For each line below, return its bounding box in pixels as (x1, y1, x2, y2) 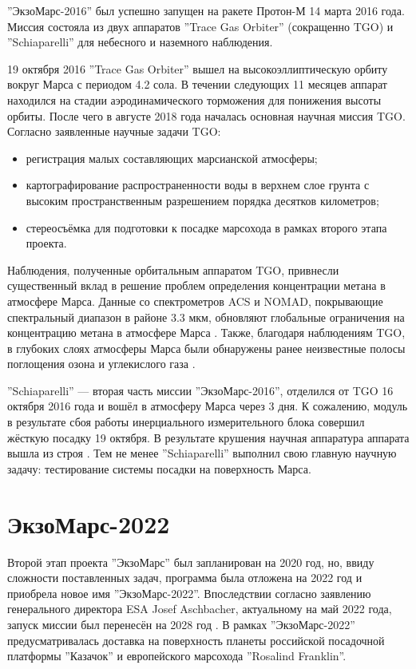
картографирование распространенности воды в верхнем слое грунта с (26, 176, 370, 193)
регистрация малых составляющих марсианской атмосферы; (26, 149, 318, 166)
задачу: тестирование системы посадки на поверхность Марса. (7, 460, 311, 477)
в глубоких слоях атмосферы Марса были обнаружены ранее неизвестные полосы (7, 339, 406, 356)
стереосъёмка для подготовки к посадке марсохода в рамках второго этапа (26, 219, 387, 236)
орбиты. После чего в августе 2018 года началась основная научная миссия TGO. (7, 107, 406, 124)
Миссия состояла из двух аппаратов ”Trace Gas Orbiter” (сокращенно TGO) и (7, 18, 394, 34)
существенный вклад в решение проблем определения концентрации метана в (7, 277, 386, 294)
